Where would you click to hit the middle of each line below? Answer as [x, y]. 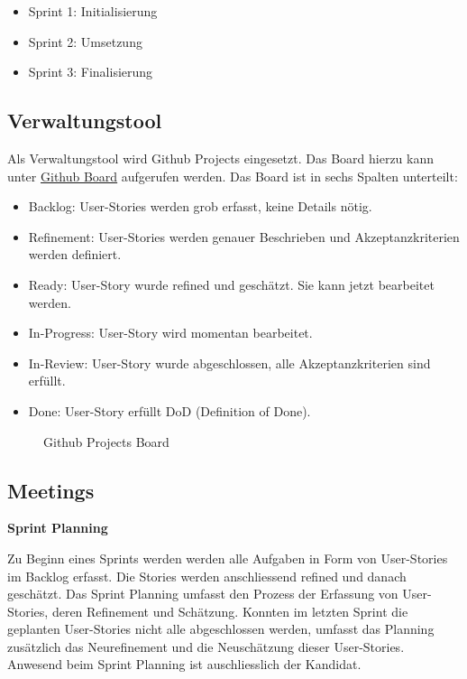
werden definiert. [75, 254]
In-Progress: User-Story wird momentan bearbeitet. [170, 333]
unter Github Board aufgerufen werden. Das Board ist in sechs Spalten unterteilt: [233, 176]
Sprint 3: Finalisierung [91, 72]
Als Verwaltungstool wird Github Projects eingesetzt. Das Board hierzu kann [221, 158]
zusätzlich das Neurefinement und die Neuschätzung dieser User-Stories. [206, 646]
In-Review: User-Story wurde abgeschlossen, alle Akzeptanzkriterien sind [229, 363]
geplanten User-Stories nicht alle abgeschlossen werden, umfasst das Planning [221, 629]
